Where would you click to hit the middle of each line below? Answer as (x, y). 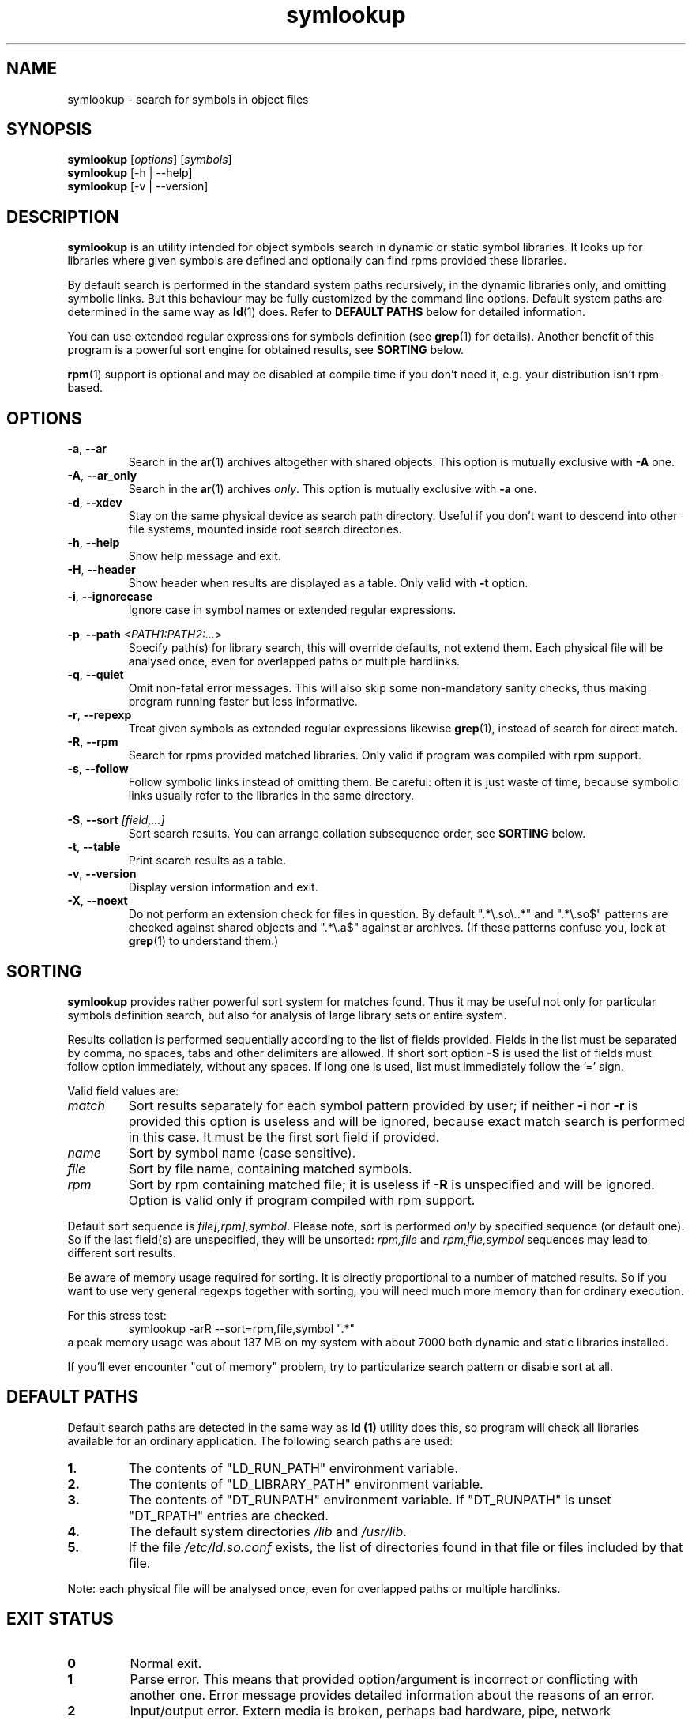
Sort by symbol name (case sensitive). (242, 1152)
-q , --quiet (96, 675)
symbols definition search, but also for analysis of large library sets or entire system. (287, 1015)
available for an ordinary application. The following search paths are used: (260, 1440)
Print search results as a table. (207, 860)
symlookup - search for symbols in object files (188, 99)
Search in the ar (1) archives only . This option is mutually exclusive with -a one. (333, 489)
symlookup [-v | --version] (138, 186)
